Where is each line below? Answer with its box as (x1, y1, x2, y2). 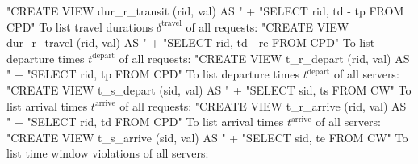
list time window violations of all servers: (6, 145, 209, 162)
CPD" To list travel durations (6, 18, 153, 35)
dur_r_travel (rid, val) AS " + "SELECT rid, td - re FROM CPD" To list (6, 34, 375, 51)
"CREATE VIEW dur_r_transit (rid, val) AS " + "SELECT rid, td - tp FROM (6, 2, 404, 19)
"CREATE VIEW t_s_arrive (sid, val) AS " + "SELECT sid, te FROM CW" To (6, 128, 408, 145)
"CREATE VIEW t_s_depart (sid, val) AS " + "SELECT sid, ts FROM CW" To (6, 81, 412, 98)
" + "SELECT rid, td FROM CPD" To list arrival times (6, 113, 284, 130)
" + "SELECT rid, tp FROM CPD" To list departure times (6, 65, 300, 82)
